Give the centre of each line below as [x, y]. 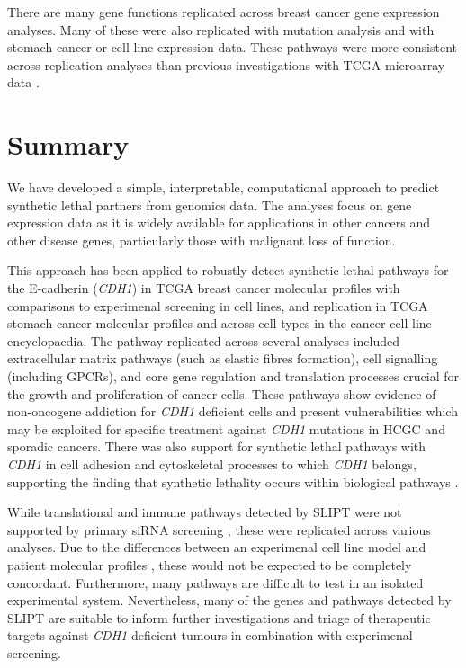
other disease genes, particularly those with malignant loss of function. [202, 240]
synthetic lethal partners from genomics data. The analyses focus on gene [210, 205]
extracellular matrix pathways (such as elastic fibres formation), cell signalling [223, 358]
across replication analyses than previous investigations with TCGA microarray [226, 64]
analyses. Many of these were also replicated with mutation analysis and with [221, 29]
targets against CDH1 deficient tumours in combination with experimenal [210, 635]
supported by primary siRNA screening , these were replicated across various [219, 529]
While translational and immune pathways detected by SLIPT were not [205, 512]
